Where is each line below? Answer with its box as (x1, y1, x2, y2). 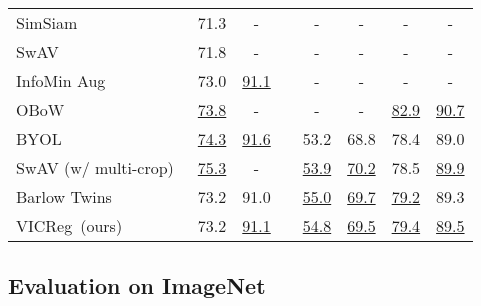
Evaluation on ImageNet (8, 270, 266, 301)
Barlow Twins (16, 185, 112, 208)
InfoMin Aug (16, 69, 106, 92)
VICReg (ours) (16, 214, 123, 237)
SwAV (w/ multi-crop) (16, 156, 174, 179)
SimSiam (16, 11, 78, 34)
